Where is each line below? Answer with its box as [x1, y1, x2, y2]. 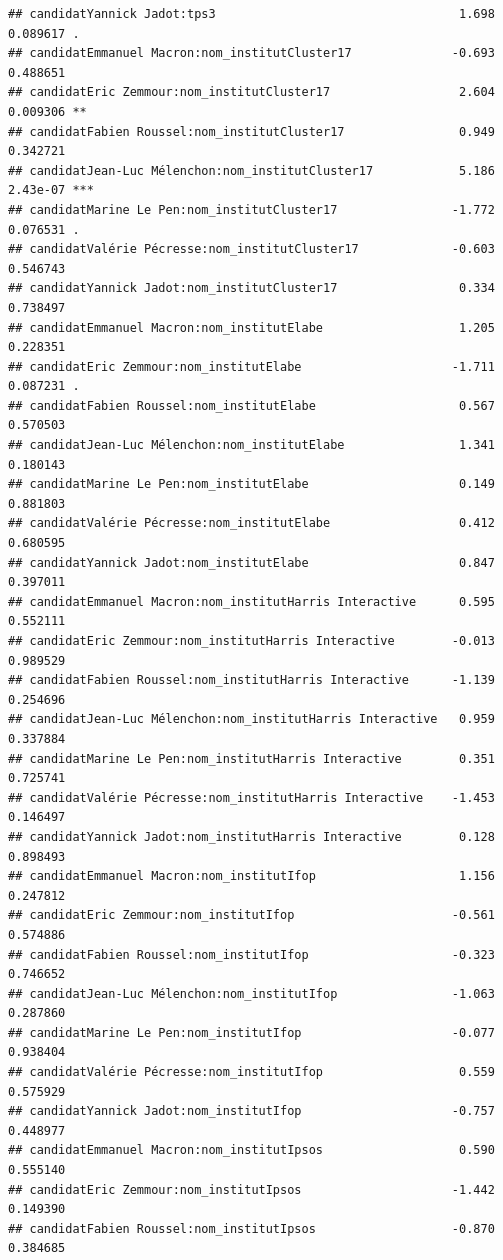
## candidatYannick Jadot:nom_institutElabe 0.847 [8, 555, 495, 570]
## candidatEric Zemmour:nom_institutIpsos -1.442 [8, 1182, 495, 1197]
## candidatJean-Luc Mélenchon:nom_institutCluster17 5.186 [8, 163, 495, 178]
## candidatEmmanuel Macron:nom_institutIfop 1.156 [8, 869, 495, 884]
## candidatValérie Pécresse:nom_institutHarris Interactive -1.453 [8, 790, 495, 805]
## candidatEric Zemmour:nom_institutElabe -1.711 [8, 359, 495, 374]
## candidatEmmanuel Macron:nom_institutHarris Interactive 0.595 [8, 594, 495, 609]
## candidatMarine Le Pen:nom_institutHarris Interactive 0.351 [8, 751, 495, 766]
